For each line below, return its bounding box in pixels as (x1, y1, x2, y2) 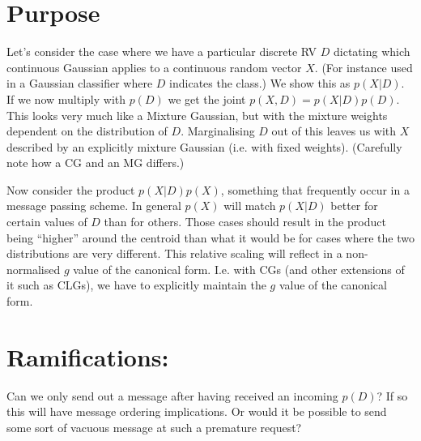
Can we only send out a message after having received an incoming (6, 387, 338, 404)
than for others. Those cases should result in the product (104, 213, 386, 230)
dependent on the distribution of (6, 122, 168, 139)
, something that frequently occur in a (220, 181, 410, 198)
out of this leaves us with (271, 122, 397, 139)
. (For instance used (314, 58, 413, 75)
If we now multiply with (6, 90, 125, 107)
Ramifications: (6, 340, 169, 373)
